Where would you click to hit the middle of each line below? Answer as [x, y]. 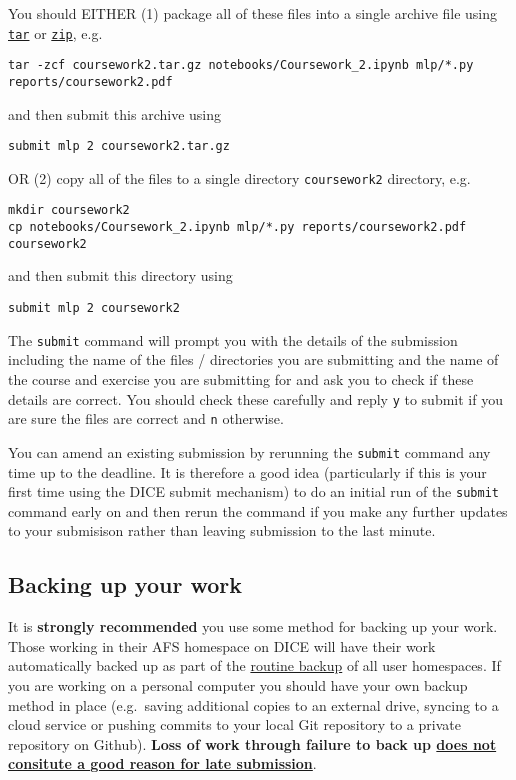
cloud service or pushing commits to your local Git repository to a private [234, 724]
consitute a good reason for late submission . [162, 763]
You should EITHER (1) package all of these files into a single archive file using [253, 13]
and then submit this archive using [115, 113]
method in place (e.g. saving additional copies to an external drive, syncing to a [253, 704]
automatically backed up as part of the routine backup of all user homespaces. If [254, 665]
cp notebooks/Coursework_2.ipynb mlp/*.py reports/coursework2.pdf [237, 227]
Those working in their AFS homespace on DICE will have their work [222, 645]
